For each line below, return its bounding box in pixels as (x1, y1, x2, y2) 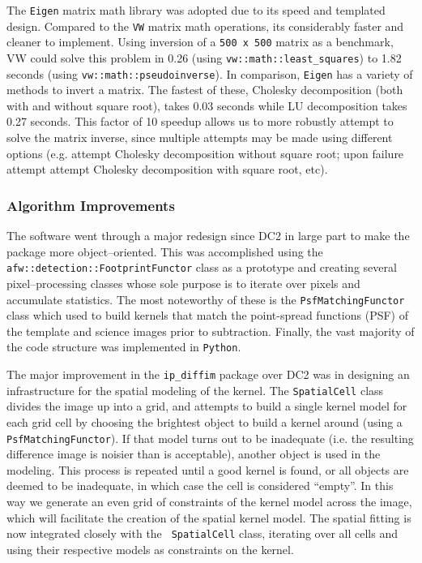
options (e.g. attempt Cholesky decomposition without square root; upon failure (6, 144, 404, 161)
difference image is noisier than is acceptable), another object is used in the (6, 445, 381, 462)
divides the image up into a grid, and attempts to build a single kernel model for (6, 398, 407, 415)
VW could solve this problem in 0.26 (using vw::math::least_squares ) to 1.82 (6, 49, 402, 66)
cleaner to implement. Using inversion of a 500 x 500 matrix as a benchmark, (6, 33, 394, 50)
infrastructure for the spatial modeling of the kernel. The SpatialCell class (6, 381, 384, 398)
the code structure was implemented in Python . (6, 338, 241, 355)
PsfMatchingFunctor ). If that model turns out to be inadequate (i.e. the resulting (6, 429, 414, 446)
